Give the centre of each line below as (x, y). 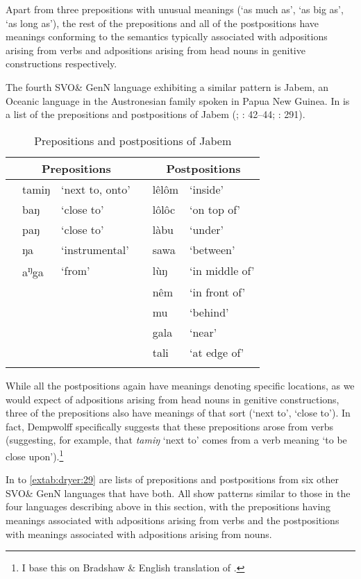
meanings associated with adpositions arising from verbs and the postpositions (173, 520)
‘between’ (212, 249)
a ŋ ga (33, 271)
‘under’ (207, 229)
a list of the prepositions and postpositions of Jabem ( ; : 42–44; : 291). (156, 114)
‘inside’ (207, 189)
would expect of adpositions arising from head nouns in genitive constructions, (173, 399)
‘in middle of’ (222, 271)
